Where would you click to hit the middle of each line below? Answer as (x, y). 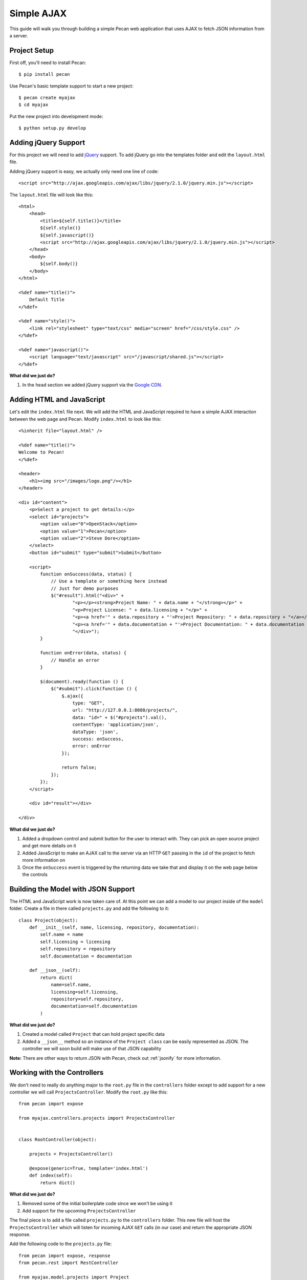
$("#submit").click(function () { (94, 689)
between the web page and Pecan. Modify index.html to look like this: (85, 419)
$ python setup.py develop (52, 128)
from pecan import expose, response (64, 1255)
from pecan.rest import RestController (69, 1263)
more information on (44, 860)
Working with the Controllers (57, 1073)
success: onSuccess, (98, 739)
